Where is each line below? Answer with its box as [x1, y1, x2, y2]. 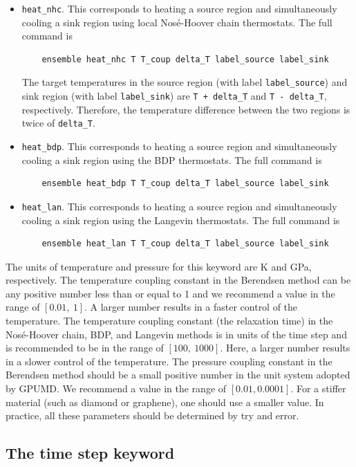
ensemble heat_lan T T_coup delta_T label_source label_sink [41, 239, 329, 249]
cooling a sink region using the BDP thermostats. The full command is [21, 152, 322, 167]
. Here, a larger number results [220, 340, 350, 355]
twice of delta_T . [21, 116, 95, 130]
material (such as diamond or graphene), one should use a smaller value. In [6, 394, 324, 409]
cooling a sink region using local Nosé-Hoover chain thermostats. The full [21, 15, 332, 29]
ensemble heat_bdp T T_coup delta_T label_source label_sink [41, 178, 329, 189]
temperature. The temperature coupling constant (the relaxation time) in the [6, 313, 333, 328]
